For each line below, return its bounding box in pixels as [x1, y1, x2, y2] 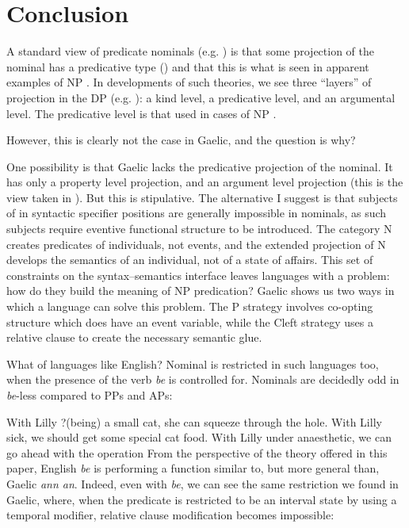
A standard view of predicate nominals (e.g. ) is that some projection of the [6, 43, 374, 59]
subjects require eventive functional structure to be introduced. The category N [6, 220, 392, 237]
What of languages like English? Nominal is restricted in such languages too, [6, 355, 379, 372]
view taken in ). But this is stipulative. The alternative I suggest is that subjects [6, 189, 398, 205]
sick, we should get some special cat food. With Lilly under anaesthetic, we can [6, 429, 392, 446]
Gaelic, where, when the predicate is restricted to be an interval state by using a [6, 491, 397, 507]
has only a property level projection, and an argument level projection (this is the [6, 174, 403, 190]
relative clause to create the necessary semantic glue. [6, 329, 262, 346]
